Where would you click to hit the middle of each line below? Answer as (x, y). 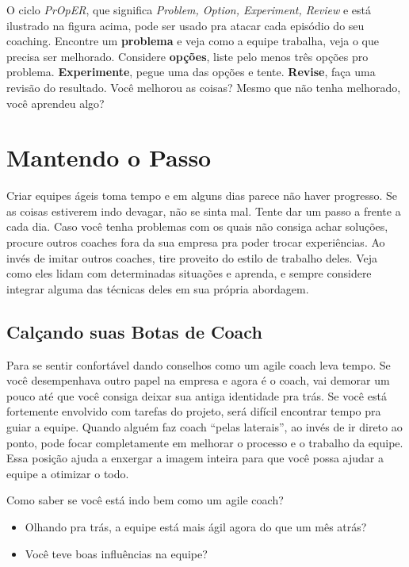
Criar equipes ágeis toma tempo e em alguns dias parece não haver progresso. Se (202, 195)
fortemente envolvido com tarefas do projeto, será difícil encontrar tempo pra (194, 411)
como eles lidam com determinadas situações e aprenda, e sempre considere (189, 273)
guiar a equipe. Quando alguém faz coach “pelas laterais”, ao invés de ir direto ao (204, 427)
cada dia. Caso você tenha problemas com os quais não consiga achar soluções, (197, 226)
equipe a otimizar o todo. (68, 473)
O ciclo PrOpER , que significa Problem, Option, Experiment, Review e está (189, 10)
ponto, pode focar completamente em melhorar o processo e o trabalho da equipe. (205, 442)
